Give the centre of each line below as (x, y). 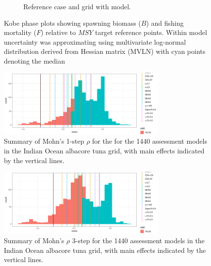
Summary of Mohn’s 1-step (44, 141)
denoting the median (35, 60)
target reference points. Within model (151, 32)
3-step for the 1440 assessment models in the (138, 240)
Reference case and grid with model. (77, 6)
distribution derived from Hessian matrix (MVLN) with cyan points (105, 51)
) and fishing (165, 23)
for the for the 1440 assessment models (150, 141)
